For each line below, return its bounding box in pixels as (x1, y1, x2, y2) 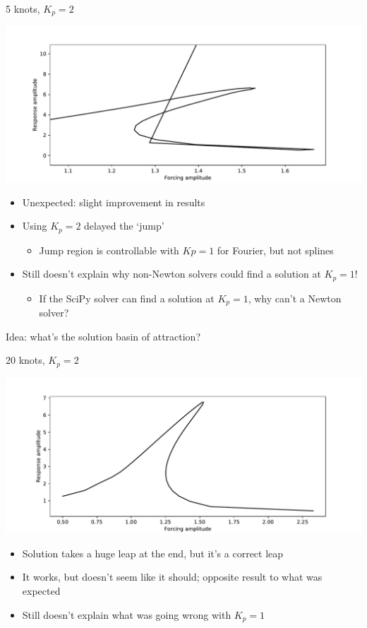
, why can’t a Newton (248, 290, 342, 305)
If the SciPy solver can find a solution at (39, 290, 215, 305)
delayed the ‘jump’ (84, 218, 164, 233)
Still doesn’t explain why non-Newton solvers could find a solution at (22, 266, 321, 281)
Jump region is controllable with (39, 242, 179, 257)
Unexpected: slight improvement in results (22, 194, 205, 209)
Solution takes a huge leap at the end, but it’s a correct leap (22, 545, 284, 560)
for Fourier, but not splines (217, 242, 334, 257)
